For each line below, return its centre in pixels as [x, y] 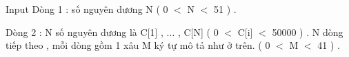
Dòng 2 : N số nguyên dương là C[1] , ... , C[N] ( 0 [112, 32]
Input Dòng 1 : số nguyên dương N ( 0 [87, 9]
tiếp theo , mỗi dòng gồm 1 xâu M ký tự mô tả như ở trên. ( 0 [138, 45]
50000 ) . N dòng [308, 32]
